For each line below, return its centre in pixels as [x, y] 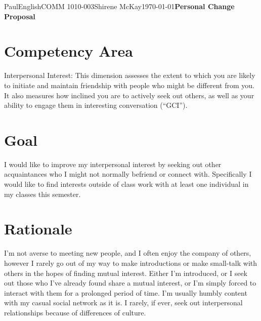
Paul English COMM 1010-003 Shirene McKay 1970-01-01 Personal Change [119, 6]
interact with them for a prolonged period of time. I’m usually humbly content [126, 292]
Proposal [20, 16]
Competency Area [69, 51]
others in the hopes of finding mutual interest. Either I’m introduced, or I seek [126, 273]
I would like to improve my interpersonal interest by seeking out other [113, 164]
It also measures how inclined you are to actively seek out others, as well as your [129, 95]
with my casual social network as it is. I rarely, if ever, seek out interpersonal [123, 303]
